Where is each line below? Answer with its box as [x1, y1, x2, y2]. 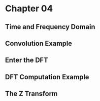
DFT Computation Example [5, 72, 90, 81]
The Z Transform [5, 90, 58, 98]
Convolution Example [5, 39, 72, 47]
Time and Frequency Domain [5, 23, 95, 31]
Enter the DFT [5, 56, 48, 65]
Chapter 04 [5, 3, 53, 14]
